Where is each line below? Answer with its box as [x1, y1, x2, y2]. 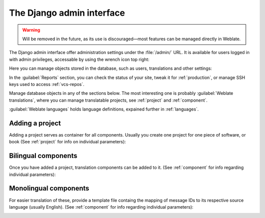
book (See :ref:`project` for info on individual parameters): [9, 139, 126, 145]
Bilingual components [9, 152, 78, 160]
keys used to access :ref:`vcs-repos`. [9, 81, 84, 87]
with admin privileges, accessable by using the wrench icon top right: [9, 56, 150, 62]
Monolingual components [9, 184, 89, 192]
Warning [22, 27, 40, 33]
